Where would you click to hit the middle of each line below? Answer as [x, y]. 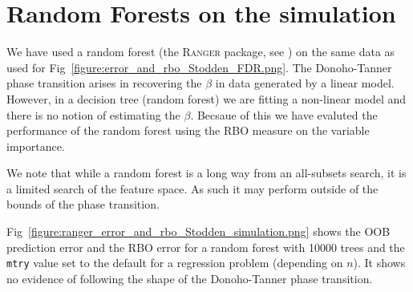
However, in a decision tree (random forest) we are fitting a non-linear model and [206, 98]
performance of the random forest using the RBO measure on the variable [188, 130]
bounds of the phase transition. [83, 204]
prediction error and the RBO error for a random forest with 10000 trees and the [206, 247]
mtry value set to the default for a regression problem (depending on [175, 263]
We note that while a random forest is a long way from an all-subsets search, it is [206, 173]
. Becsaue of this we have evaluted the [284, 114]
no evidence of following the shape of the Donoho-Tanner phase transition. [190, 278]
